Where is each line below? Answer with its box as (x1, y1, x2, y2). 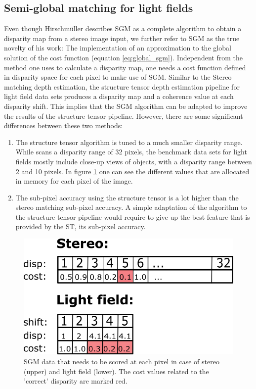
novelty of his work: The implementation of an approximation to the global (4, 43, 231, 53)
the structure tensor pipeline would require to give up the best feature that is (15, 211, 250, 222)
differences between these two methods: (4, 120, 123, 131)
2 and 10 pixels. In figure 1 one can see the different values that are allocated (15, 166, 250, 176)
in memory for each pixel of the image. (15, 176, 133, 186)
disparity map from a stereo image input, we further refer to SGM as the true (4, 33, 240, 43)
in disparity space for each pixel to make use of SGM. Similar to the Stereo (4, 72, 232, 82)
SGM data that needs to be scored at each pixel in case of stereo (24, 356, 219, 366)
